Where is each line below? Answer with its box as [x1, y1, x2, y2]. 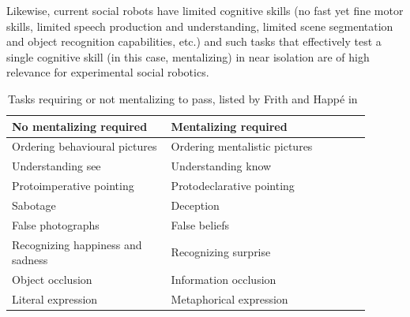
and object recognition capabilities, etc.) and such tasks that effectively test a [6, 33, 382, 50]
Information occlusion [171, 271, 276, 288]
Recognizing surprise [171, 244, 271, 260]
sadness [12, 252, 48, 268]
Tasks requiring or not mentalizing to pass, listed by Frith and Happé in [8, 90, 358, 106]
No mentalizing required [12, 117, 148, 134]
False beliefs [171, 216, 230, 233]
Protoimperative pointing [12, 177, 134, 194]
